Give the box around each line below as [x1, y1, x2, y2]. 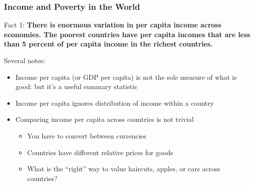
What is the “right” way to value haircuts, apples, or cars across [27, 163, 220, 174]
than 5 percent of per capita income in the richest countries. [4, 39, 213, 49]
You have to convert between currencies [27, 130, 147, 140]
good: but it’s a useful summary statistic [15, 81, 138, 92]
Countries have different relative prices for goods [27, 147, 173, 157]
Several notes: [4, 55, 46, 65]
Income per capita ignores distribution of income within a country [15, 97, 214, 108]
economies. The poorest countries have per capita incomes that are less [4, 29, 251, 39]
